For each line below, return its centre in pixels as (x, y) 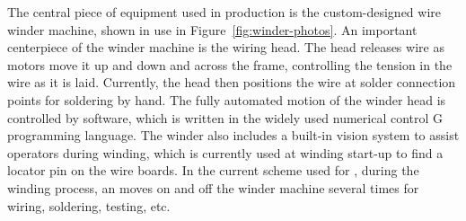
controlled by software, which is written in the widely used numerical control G (225, 117)
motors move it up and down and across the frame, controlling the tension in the (230, 64)
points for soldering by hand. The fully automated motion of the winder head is (227, 99)
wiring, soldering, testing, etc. (89, 205)
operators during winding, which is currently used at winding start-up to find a (225, 152)
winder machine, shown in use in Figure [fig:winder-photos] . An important (212, 29)
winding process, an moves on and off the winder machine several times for (213, 187)
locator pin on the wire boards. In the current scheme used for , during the (213, 170)
